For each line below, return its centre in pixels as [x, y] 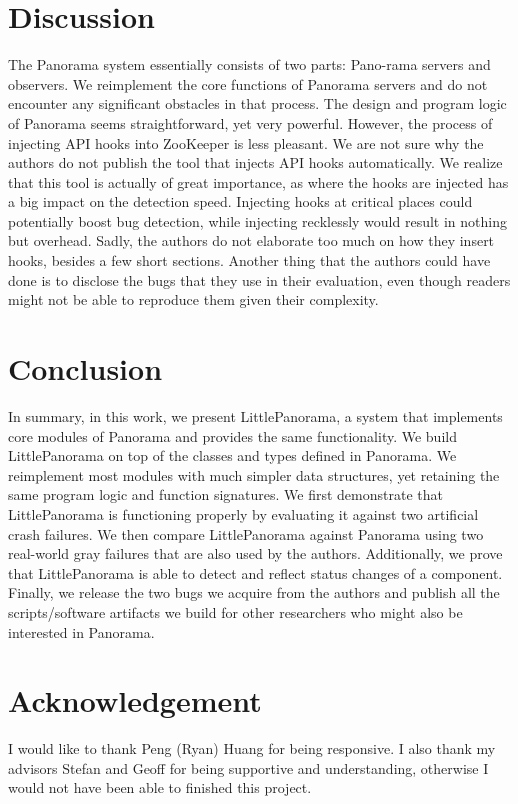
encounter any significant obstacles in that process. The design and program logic [257, 103]
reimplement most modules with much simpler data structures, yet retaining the [254, 474]
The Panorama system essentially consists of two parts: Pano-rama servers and [249, 64]
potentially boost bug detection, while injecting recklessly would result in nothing [257, 220]
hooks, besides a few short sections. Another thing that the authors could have [249, 260]
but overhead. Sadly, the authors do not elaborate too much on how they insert [251, 240]
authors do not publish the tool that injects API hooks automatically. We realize [255, 162]
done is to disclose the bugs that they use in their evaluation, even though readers [259, 279]
